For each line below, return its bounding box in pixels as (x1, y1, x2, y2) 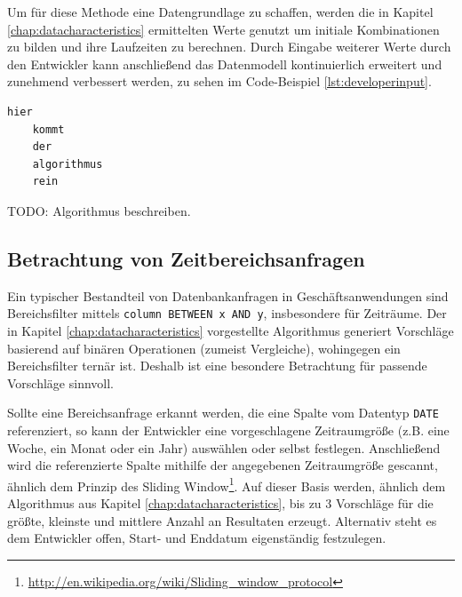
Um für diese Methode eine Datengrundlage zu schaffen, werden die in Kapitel (7, 3, 434, 20)
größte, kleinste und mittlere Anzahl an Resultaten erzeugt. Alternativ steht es (7, 511, 437, 529)
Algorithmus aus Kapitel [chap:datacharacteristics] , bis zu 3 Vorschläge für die (7, 494, 434, 513)
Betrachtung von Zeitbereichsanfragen (7, 244, 365, 272)
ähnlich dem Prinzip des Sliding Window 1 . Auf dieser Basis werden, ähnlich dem (7, 474, 446, 495)
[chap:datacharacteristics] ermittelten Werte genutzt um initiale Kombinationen (7, 20, 440, 38)
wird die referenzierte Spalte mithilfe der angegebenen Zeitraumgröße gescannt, (7, 456, 438, 474)
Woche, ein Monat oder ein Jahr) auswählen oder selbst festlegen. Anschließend (7, 438, 441, 457)
